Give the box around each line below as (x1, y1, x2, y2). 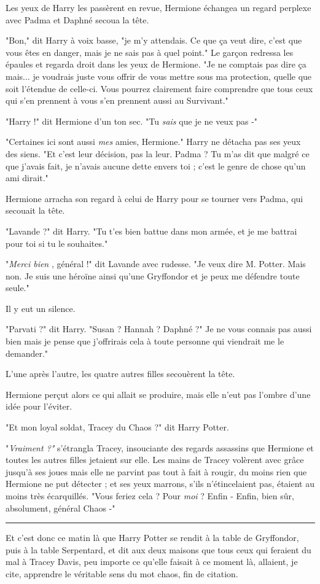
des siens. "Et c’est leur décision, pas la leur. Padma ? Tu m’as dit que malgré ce (6, 147, 310, 160)
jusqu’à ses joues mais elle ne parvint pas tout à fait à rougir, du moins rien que (6, 465, 307, 478)
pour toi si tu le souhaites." (6, 236, 108, 249)
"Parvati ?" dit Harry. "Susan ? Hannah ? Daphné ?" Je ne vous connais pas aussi (6, 322, 312, 335)
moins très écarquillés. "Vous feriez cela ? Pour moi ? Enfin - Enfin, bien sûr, (6, 489, 294, 502)
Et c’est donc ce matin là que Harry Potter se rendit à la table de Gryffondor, (6, 531, 299, 544)
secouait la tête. (6, 204, 65, 217)
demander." (6, 346, 49, 359)
